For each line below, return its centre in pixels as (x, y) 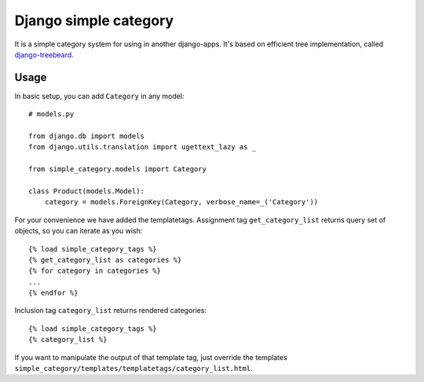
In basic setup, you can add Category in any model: (99, 96)
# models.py (51, 114)
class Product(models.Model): (87, 191)
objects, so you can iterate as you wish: (79, 231)
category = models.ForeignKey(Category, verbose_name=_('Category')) (181, 202)
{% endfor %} (53, 293)
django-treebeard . (44, 54)
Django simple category (94, 20)
